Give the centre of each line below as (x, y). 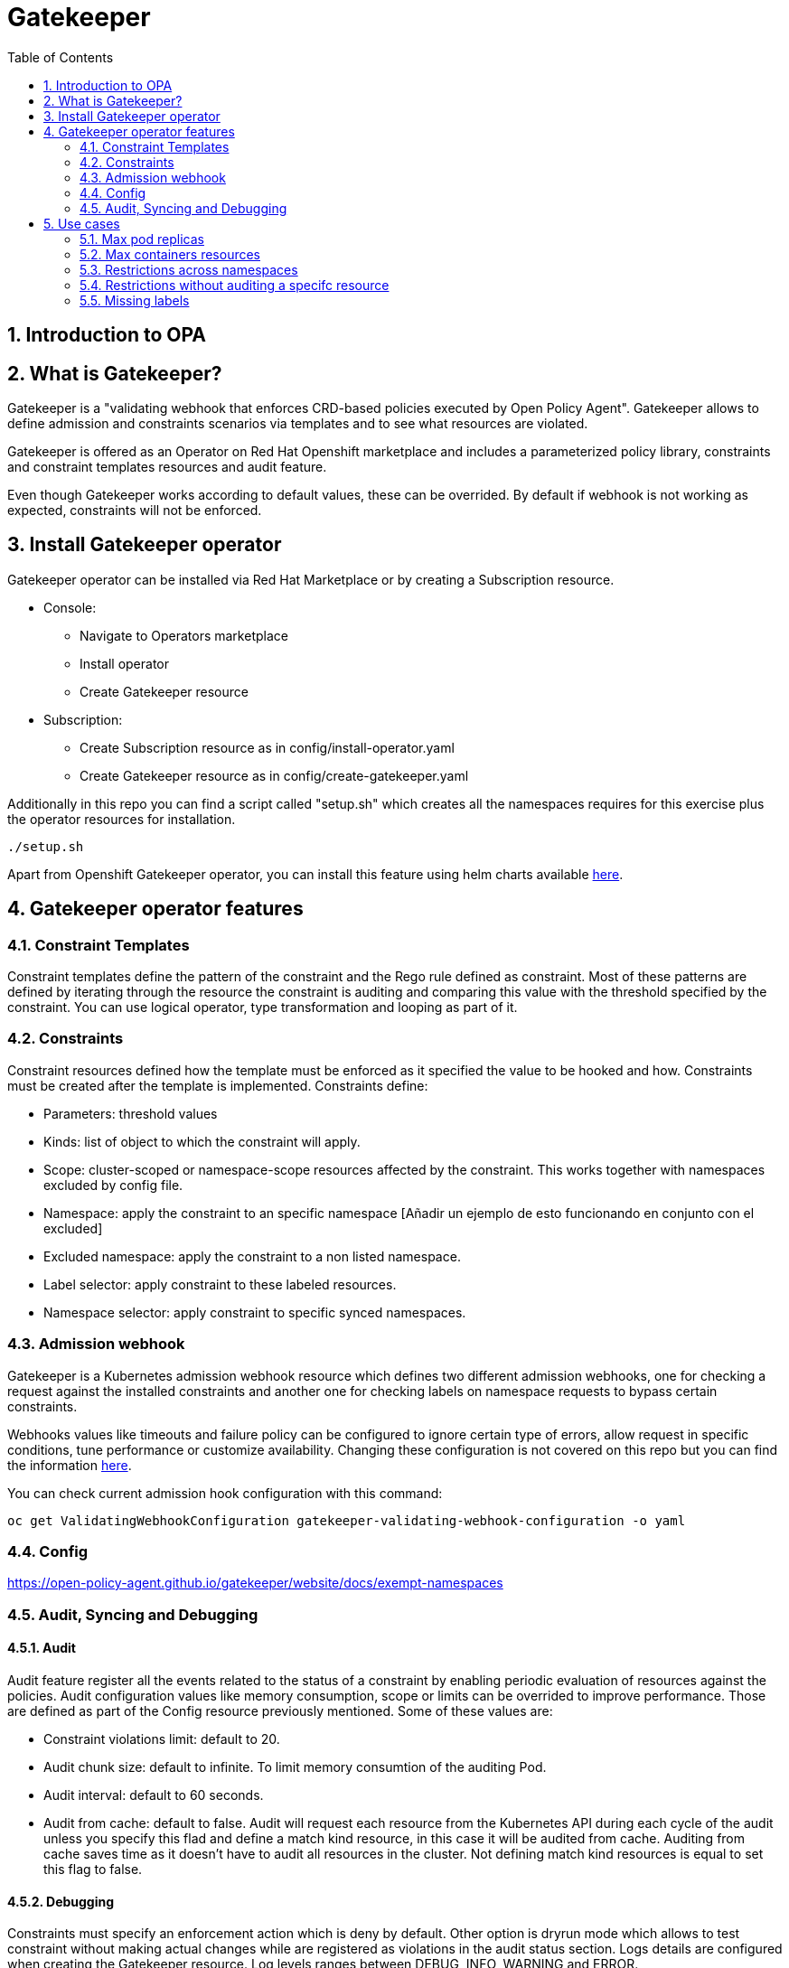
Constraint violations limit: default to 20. (162, 1738)
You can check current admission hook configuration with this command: (225, 1493)
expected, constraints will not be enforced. (135, 511)
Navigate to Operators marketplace (184, 635)
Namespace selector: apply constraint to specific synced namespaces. (255, 1312)
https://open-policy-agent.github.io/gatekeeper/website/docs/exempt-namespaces (255, 1583)
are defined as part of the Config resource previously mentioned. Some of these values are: (280, 1710)
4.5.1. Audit (42, 1648)
